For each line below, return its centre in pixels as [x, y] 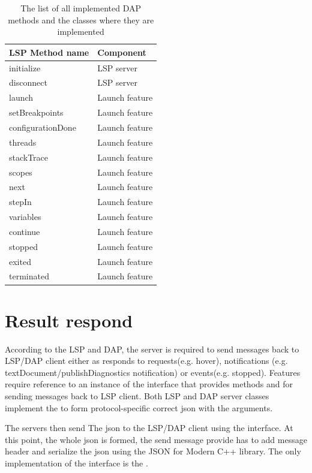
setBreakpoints [36, 112]
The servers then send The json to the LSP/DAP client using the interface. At [149, 428]
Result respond [69, 320]
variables [25, 217]
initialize [25, 67]
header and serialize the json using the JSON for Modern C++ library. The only [153, 451]
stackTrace [29, 157]
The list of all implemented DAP [81, 8]
